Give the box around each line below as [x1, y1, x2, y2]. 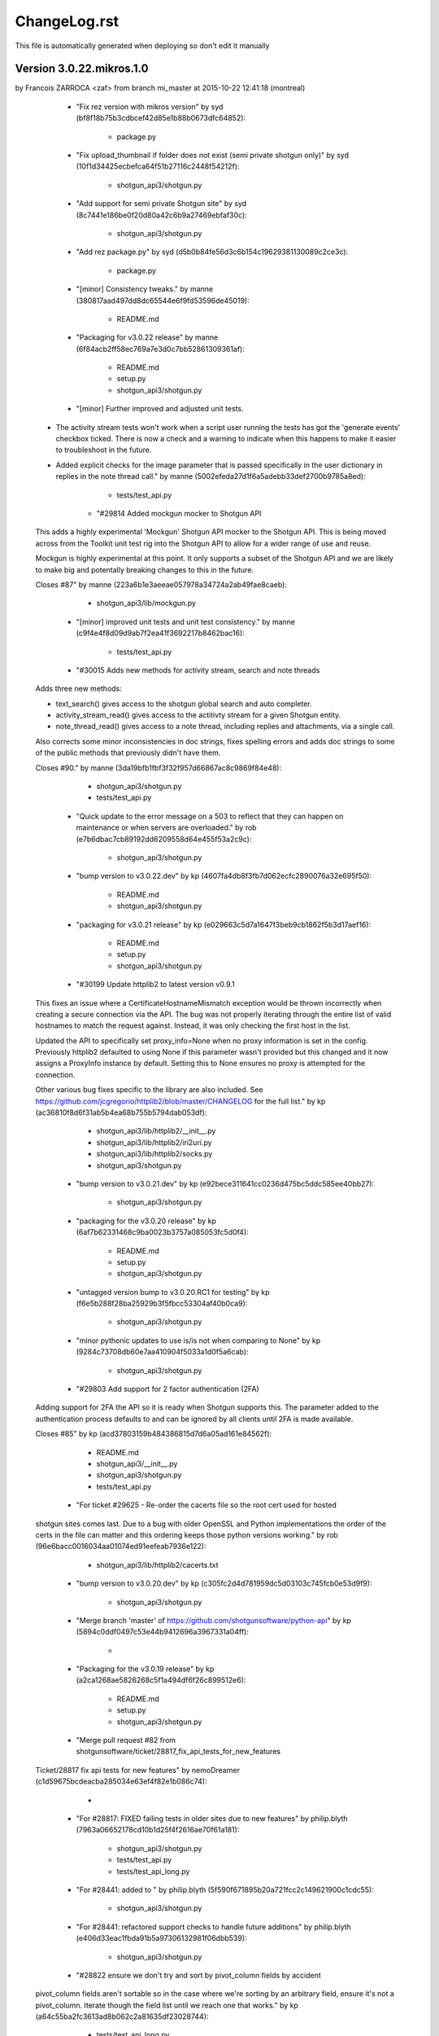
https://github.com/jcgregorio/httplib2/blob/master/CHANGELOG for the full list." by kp [35, 1096, 326, 1106]
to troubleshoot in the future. [55, 445, 152, 455]
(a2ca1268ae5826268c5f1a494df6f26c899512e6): [76, 1675, 246, 1685]
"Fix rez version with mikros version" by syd [76, 102, 224, 112]
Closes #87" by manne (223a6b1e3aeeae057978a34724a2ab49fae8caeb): [35, 579, 288, 590]
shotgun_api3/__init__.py [96, 1459, 178, 1468]
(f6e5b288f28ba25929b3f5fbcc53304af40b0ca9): [76, 1299, 248, 1309]
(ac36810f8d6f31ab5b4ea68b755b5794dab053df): [35, 1108, 207, 1117]
